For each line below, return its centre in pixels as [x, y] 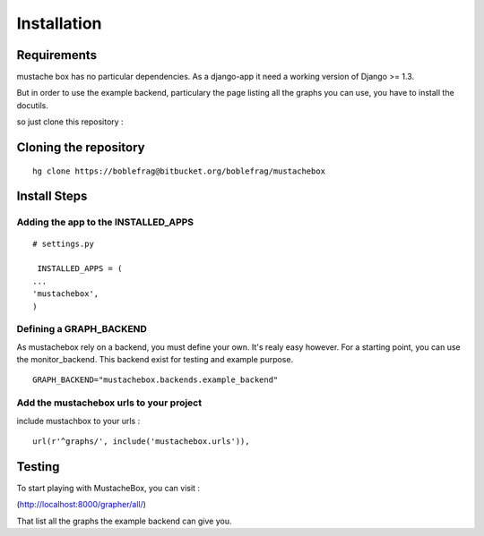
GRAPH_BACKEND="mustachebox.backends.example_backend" [156, 380]
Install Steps [52, 196]
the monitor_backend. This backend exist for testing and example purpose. [155, 360]
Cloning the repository [81, 148]
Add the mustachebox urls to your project [109, 403]
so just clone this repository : [70, 122]
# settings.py [63, 243]
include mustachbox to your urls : [78, 421]
